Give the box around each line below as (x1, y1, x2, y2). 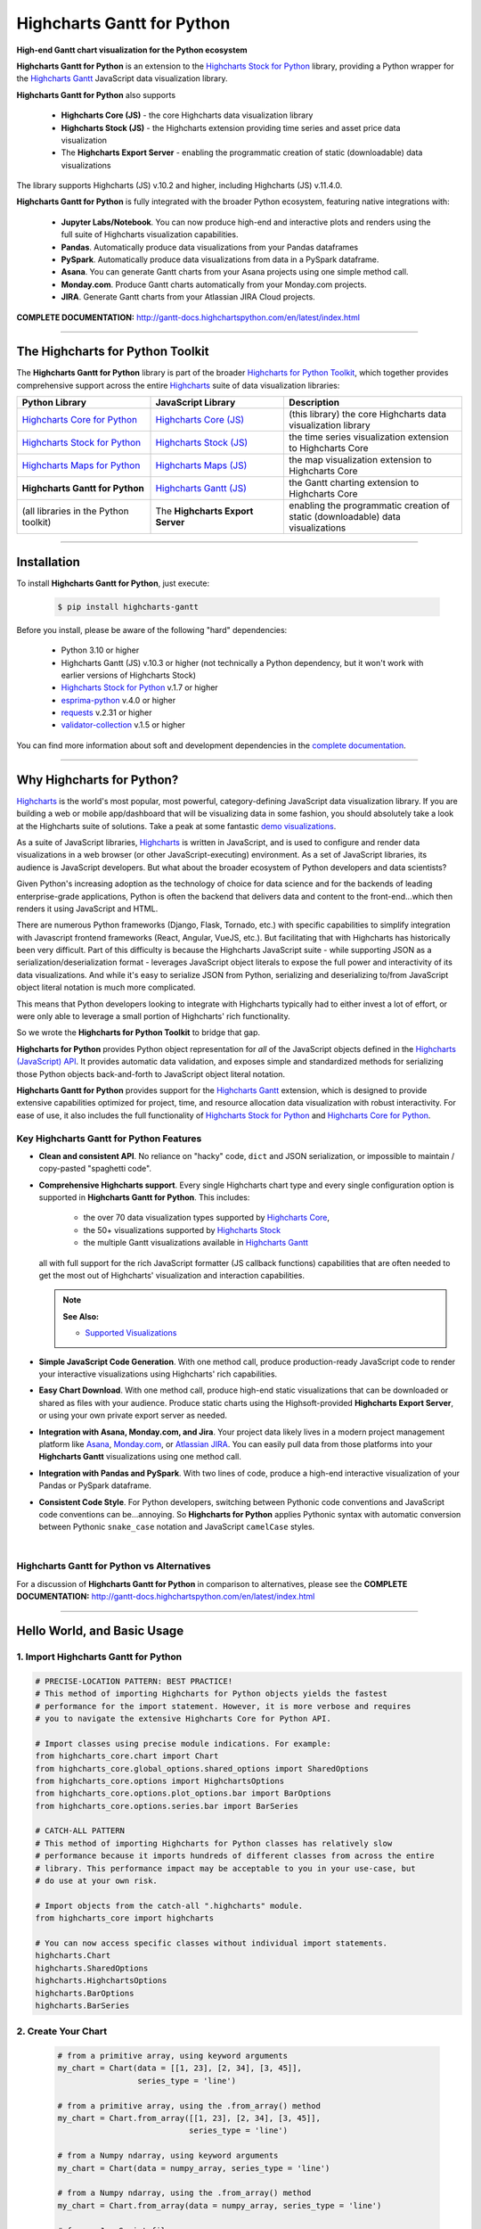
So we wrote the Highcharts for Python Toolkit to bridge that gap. (16, 1027, 261, 1038)
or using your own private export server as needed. (38, 1410, 227, 1421)
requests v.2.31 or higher (61, 707, 152, 718)
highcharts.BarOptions (35, 1988, 135, 1998)
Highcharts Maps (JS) (155, 459, 248, 472)
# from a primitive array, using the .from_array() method (57, 2101, 321, 2110)
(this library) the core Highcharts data (289, 408, 447, 421)
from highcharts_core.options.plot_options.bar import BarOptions (35, 1789, 331, 1798)
